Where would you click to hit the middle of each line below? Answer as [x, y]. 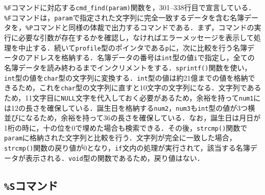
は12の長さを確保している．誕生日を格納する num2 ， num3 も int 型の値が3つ [126, 107]
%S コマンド [31, 185]
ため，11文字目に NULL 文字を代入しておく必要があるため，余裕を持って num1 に [132, 97]
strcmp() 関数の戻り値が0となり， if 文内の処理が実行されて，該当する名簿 [127, 148]
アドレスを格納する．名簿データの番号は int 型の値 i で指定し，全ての [140, 57]
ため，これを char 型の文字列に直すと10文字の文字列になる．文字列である [140, 88]
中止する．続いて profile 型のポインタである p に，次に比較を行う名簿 [133, 47]
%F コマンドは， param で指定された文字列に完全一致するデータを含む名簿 [124, 17]
